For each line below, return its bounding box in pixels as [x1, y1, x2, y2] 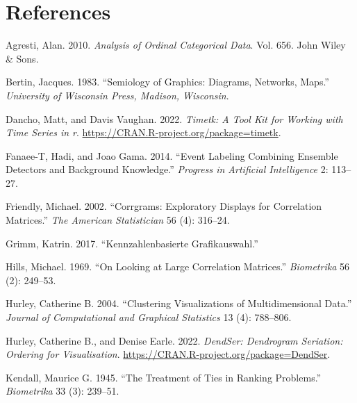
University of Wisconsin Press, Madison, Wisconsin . [6, 88, 229, 102]
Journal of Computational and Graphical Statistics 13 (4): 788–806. [6, 310, 292, 324]
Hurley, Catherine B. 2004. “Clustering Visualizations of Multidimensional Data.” [6, 296, 352, 311]
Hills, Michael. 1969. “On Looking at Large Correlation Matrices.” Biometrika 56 [6, 259, 349, 274]
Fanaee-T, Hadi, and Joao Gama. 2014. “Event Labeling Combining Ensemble [6, 148, 338, 163]
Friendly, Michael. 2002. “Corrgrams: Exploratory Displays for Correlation [6, 199, 322, 213]
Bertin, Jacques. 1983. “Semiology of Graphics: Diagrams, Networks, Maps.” [6, 74, 329, 89]
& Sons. [6, 51, 39, 65]
